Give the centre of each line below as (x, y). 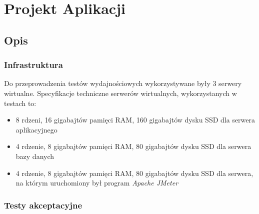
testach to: (20, 103)
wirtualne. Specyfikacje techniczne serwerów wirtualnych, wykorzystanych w (120, 93)
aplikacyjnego (36, 129)
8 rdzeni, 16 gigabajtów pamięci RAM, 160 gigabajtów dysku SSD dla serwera (135, 120)
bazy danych (35, 156)
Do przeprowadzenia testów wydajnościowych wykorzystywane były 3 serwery (123, 83)
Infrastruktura (33, 65)
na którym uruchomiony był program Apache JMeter (97, 183)
